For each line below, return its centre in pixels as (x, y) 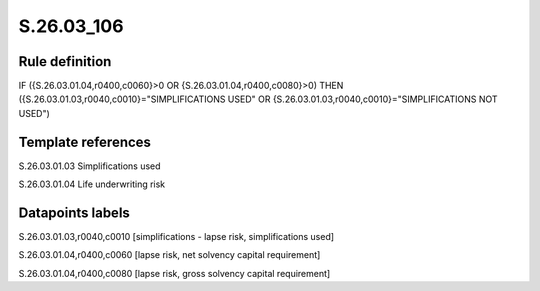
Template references (85, 141)
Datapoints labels (74, 212)
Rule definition (65, 61)
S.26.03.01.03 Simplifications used (89, 166)
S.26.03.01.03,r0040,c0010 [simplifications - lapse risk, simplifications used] (176, 237)
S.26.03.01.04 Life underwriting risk (92, 184)
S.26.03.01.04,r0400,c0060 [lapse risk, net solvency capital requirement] (169, 255)
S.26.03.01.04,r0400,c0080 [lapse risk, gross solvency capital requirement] (174, 273)
